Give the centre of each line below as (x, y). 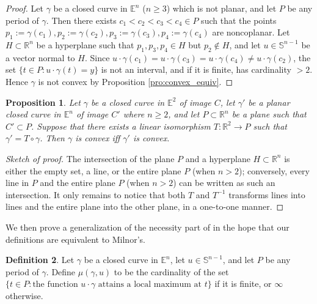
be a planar (269, 102)
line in (17, 183)
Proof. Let (24, 8)
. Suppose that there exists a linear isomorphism (121, 126)
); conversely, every (274, 170)
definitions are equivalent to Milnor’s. (75, 239)
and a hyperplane (218, 158)
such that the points (239, 20)
